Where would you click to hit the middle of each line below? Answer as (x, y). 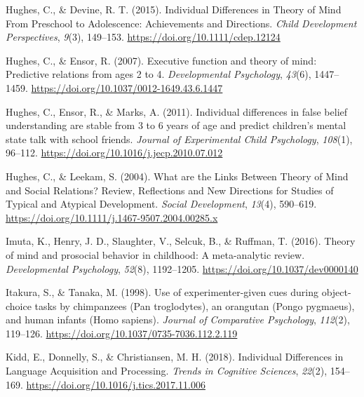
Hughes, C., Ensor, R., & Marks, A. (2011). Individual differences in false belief (177, 111)
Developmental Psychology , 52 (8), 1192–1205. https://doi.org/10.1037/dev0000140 (182, 268)
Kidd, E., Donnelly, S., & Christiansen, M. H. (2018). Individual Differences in (175, 357)
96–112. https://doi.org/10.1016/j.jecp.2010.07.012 (114, 153)
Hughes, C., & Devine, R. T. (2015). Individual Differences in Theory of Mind (174, 9)
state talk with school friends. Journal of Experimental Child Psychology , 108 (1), (179, 139)
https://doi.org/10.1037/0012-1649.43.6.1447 (127, 87)
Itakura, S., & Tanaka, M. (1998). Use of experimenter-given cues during (162, 292)
